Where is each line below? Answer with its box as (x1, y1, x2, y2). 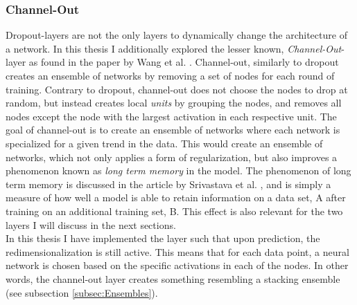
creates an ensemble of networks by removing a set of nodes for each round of (6, 68, 335, 82)
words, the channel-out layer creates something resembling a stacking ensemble (6, 271, 340, 286)
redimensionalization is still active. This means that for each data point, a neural (6, 244, 349, 259)
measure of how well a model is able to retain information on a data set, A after (6, 190, 346, 205)
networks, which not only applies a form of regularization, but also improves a (6, 149, 338, 164)
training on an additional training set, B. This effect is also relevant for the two (6, 203, 343, 218)
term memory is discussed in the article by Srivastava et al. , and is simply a (6, 176, 331, 191)
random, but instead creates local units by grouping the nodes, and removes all (6, 95, 342, 110)
